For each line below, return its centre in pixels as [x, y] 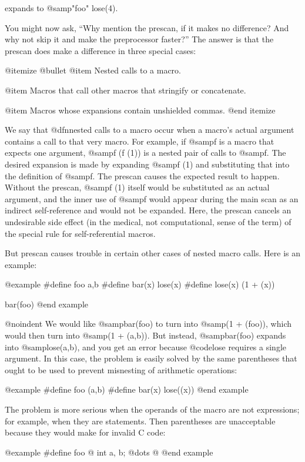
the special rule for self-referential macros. [80, 233]
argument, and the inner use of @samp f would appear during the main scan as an [152, 198]
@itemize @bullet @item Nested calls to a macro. [93, 70]
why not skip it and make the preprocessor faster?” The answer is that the [139, 39]
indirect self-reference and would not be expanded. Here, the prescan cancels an [148, 210]
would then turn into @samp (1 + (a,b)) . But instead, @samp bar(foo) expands [145, 335]
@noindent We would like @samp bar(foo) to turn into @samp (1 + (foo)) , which [148, 324]
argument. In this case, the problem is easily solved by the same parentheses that [151, 358]
